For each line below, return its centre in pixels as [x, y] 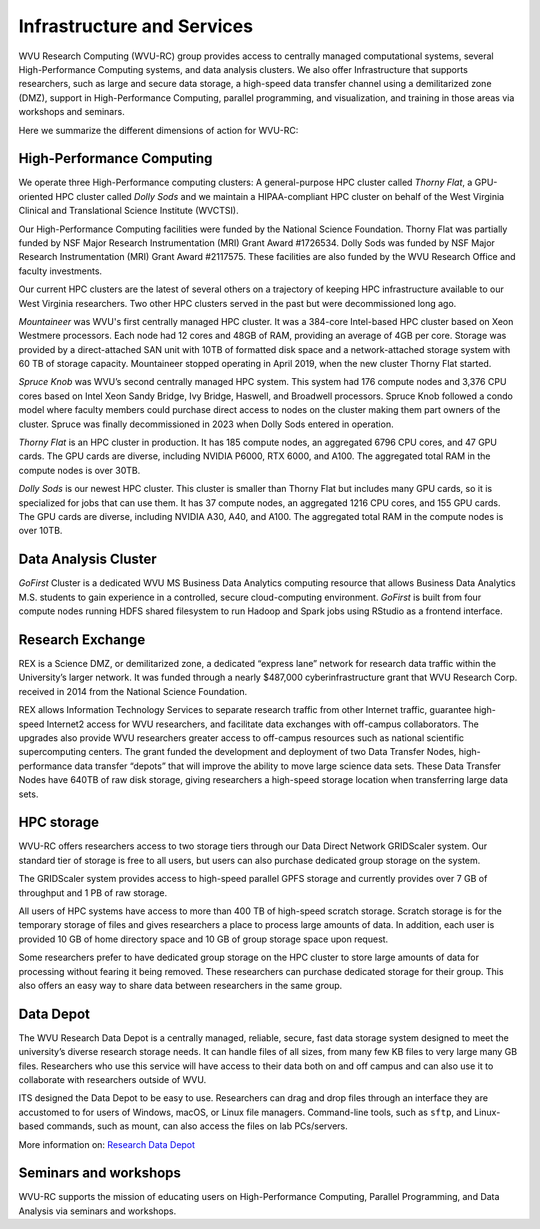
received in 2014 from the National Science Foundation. [133, 691]
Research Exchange [82, 639]
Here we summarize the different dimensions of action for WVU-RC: [158, 130]
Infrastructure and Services [136, 26]
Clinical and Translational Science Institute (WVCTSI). [128, 211]
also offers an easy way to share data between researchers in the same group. [180, 985]
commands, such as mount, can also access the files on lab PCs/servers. [197, 1126]
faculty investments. [60, 271]
